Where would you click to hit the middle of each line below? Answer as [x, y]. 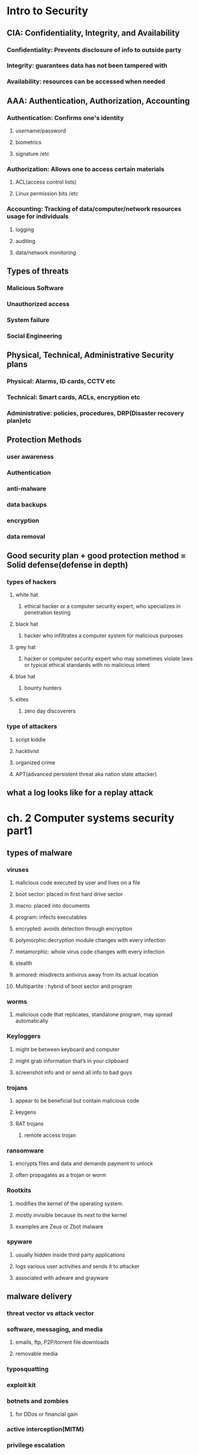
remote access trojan [50, 1135]
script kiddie [31, 739]
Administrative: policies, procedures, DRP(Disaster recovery [95, 413]
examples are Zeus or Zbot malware [59, 1226]
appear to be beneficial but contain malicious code [77, 1100]
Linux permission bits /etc [47, 194]
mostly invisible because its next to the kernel [71, 1215]
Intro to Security [47, 11]
